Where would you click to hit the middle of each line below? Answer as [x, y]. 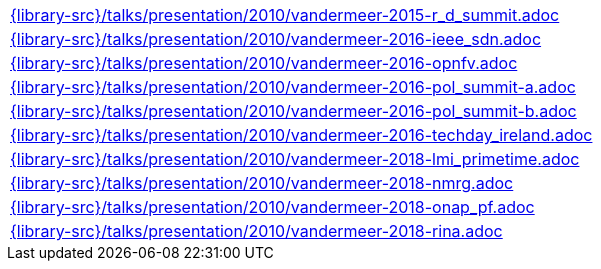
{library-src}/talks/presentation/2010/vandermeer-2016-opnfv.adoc [264, 63]
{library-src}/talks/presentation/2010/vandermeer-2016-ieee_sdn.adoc [276, 39]
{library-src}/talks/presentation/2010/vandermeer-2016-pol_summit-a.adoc [293, 87]
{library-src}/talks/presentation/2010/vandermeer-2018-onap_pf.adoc [272, 207]
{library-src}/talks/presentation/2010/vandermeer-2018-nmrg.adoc [262, 183]
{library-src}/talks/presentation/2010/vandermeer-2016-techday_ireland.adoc [301, 135]
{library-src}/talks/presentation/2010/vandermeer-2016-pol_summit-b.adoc [293, 111]
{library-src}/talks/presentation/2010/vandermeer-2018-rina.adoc [256, 231]
